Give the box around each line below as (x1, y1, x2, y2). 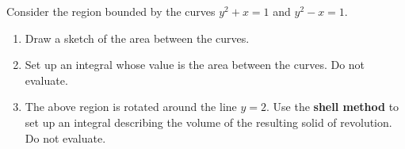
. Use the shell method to (266, 98, 399, 115)
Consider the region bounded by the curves (6, 3, 216, 19)
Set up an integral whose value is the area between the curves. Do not (25, 56, 365, 73)
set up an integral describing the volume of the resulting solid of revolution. (25, 113, 392, 130)
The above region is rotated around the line (25, 98, 237, 115)
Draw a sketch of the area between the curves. (25, 29, 250, 46)
